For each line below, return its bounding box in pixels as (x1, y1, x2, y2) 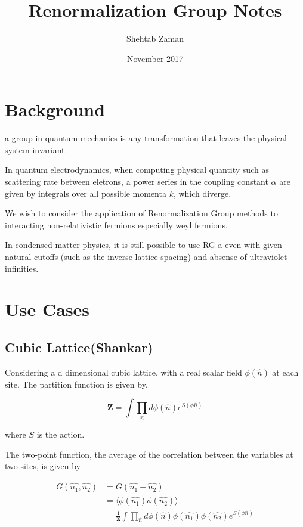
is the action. (36, 428, 85, 441)
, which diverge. (173, 187, 231, 199)
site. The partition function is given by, (5, 377, 148, 390)
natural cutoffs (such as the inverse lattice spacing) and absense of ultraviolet (5, 250, 287, 262)
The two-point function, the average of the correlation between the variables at (5, 448, 293, 460)
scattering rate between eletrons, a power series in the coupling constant (5, 175, 268, 188)
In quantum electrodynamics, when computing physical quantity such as (5, 163, 269, 176)
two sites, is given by (5, 460, 81, 472)
